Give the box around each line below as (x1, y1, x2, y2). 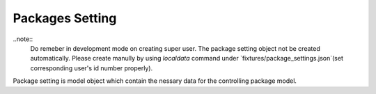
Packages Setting (13, 10, 117, 26)
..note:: (13, 35, 33, 43)
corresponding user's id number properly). (30, 63, 153, 72)
